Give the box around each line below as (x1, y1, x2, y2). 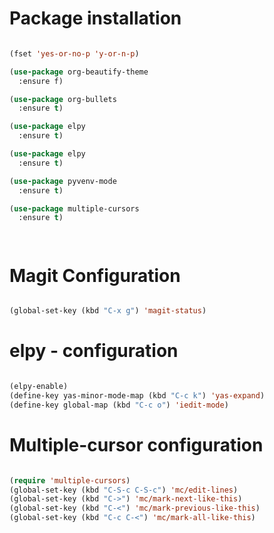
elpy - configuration (9, 340, 179, 362)
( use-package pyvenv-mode (9, 176, 117, 186)
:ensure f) (18, 76, 64, 86)
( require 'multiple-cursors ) (9, 475, 131, 486)
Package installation (9, 7, 182, 30)
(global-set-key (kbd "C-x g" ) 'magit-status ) (9, 306, 207, 316)
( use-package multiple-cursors (9, 203, 140, 214)
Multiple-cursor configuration (9, 433, 264, 456)
